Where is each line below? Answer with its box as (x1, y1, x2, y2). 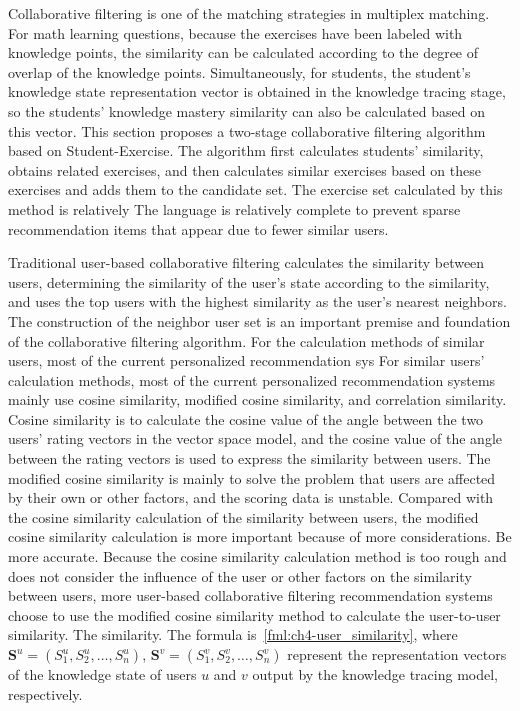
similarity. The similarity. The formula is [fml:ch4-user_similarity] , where (8, 624, 458, 645)
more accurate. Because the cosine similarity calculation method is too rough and (8, 546, 507, 567)
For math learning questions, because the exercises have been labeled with (8, 22, 463, 43)
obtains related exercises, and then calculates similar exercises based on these (8, 159, 481, 180)
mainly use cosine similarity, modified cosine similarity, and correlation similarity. (8, 389, 507, 410)
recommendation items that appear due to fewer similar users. (8, 218, 389, 239)
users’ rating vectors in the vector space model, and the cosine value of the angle (8, 428, 502, 449)
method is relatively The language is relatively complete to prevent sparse (8, 198, 461, 219)
